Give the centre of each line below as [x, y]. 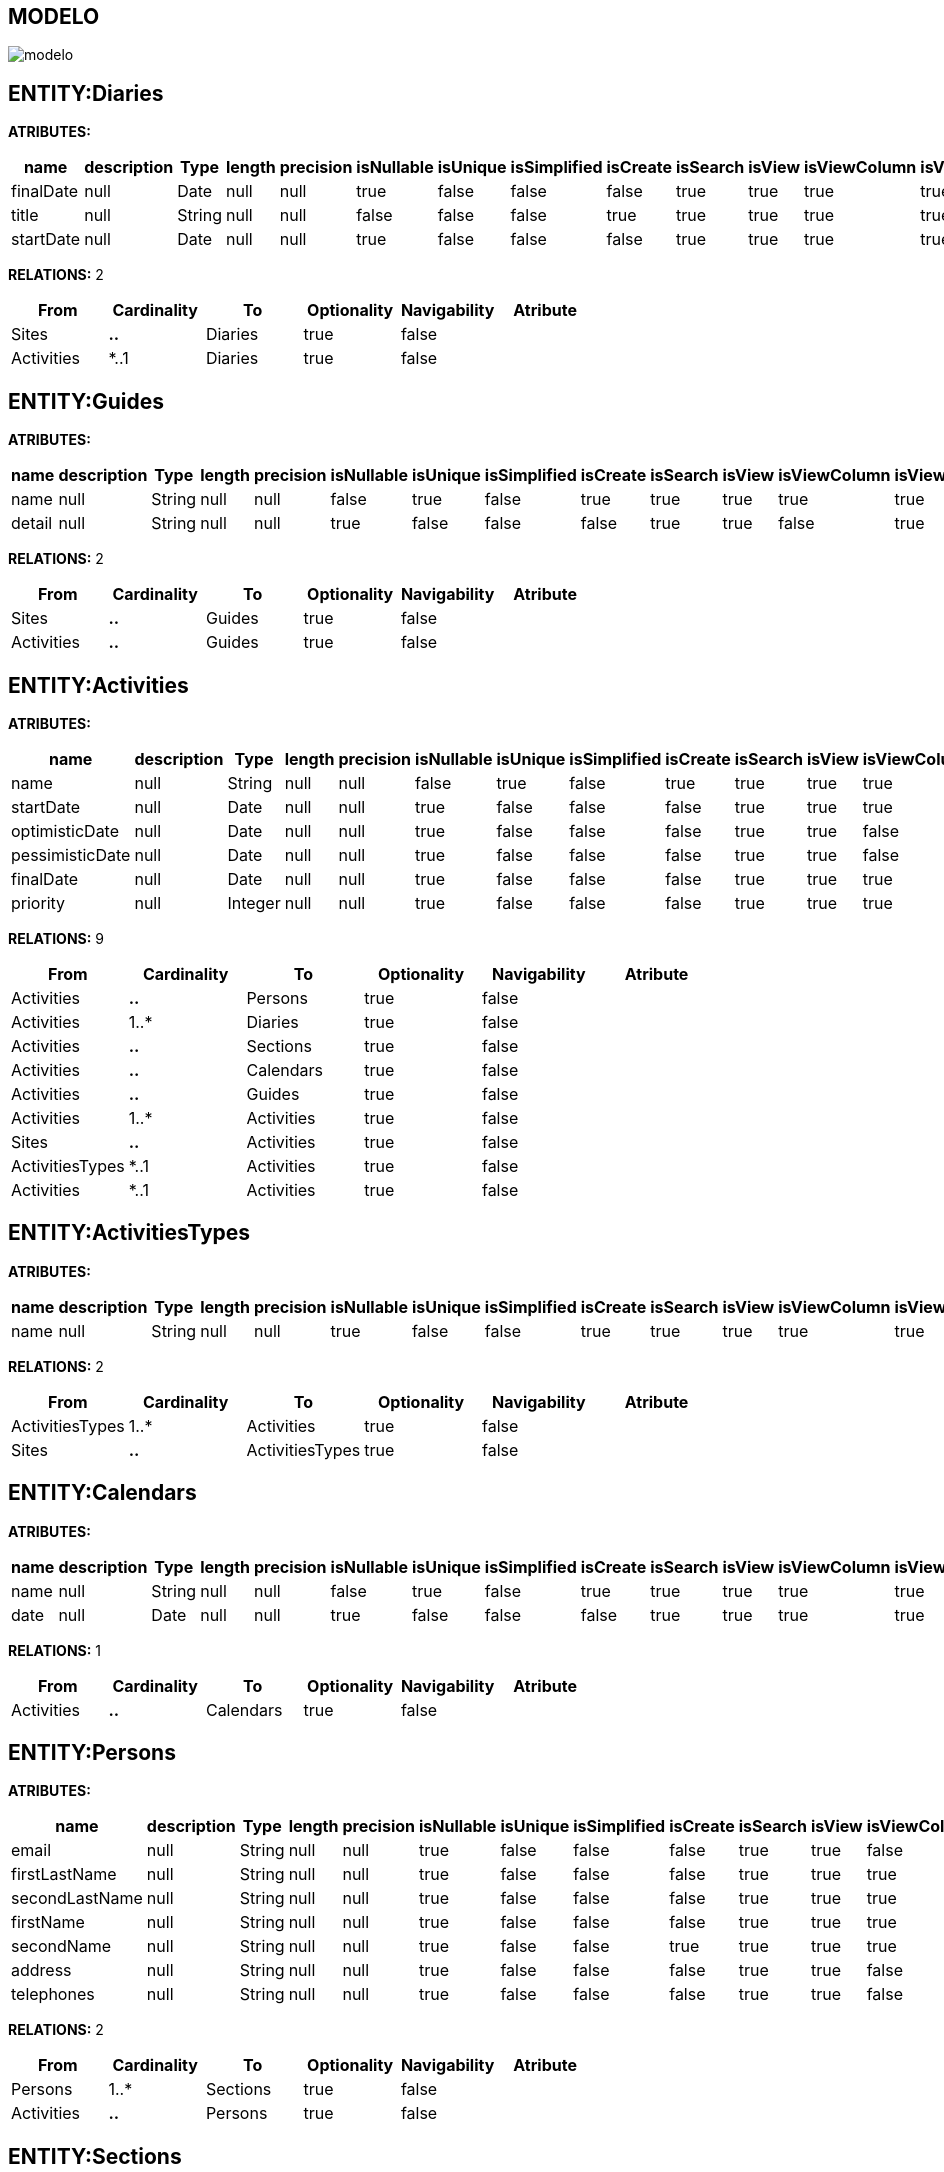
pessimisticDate [71, 854]
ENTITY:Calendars [102, 1493]
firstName [48, 1922]
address [41, 1970]
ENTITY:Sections [95, 2156]
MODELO [54, 16]
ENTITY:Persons [92, 1753]
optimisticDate [65, 830]
